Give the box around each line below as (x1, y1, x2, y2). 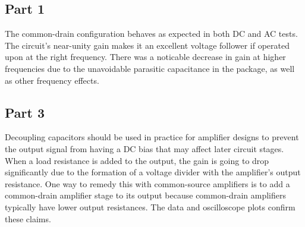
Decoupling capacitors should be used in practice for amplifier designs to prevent (5, 131, 299, 143)
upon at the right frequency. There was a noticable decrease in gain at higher (5, 51, 286, 63)
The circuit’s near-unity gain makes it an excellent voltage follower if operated (5, 39, 290, 51)
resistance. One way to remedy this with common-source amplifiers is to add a (5, 177, 290, 190)
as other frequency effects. (5, 74, 99, 86)
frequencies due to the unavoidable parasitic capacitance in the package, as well (5, 62, 295, 74)
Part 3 (5, 103, 45, 121)
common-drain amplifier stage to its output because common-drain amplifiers (5, 189, 286, 201)
